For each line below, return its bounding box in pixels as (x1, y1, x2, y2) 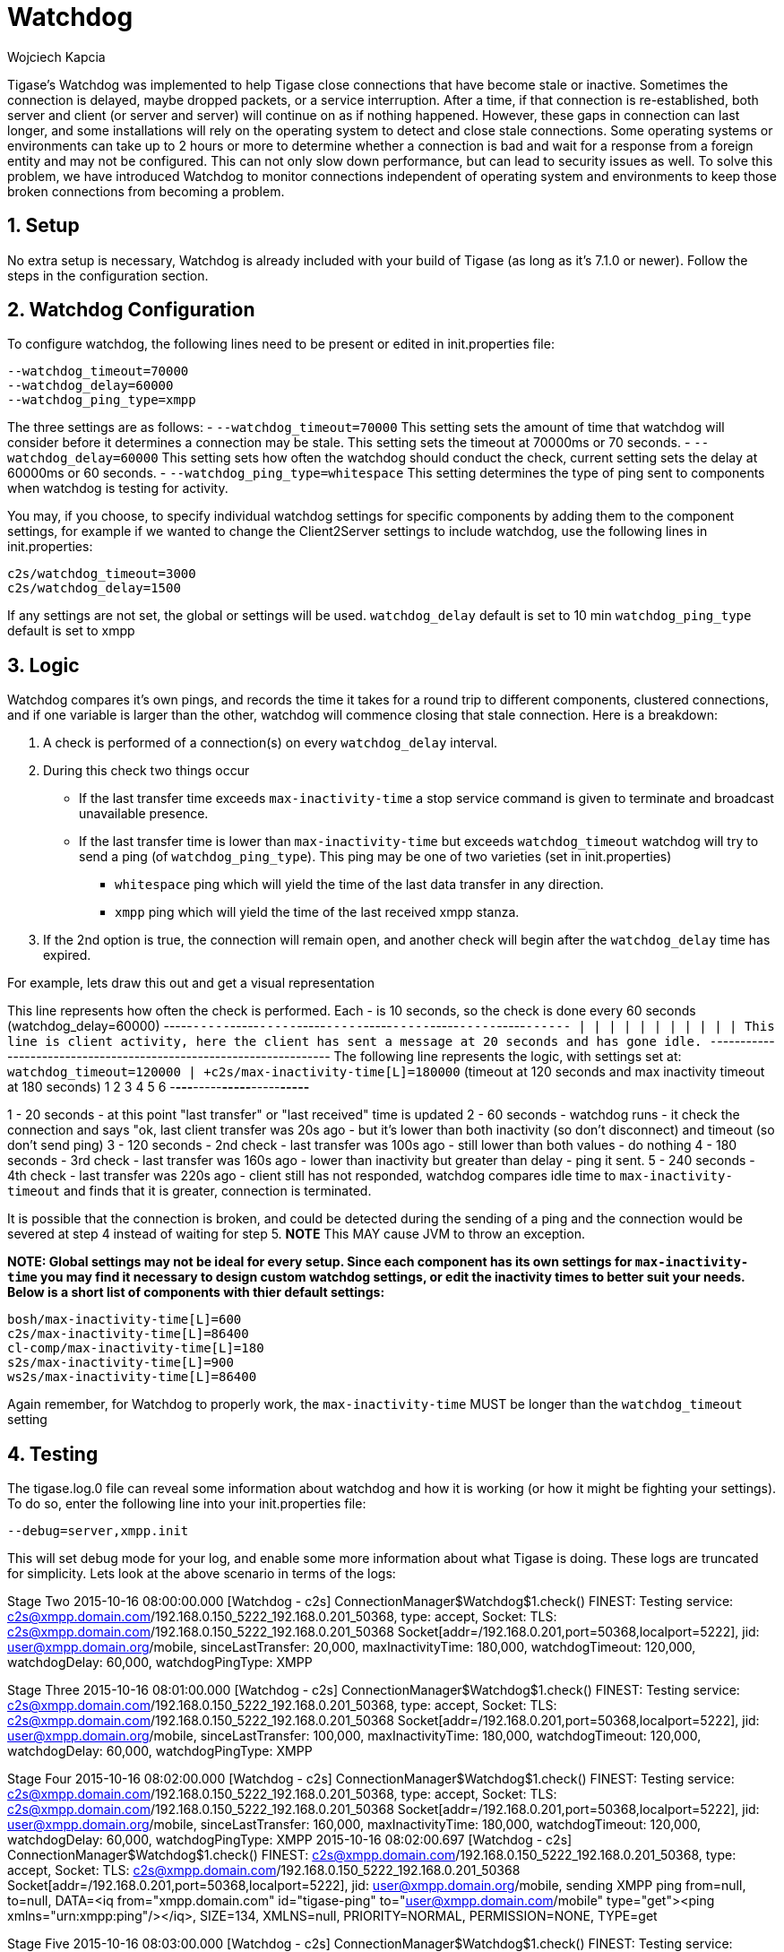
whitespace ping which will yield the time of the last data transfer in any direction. (115, 877, 604, 893)
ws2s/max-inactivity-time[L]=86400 (7, 1369, 257, 1385)
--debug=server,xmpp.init (7, 1524, 189, 1539)
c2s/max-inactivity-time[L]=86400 (7, 1326, 249, 1342)
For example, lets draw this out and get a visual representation (7, 975, 375, 991)
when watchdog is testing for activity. (7, 480, 228, 497)
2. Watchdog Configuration (7, 298, 255, 322)
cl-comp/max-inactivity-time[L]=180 (7, 1341, 264, 1356)
